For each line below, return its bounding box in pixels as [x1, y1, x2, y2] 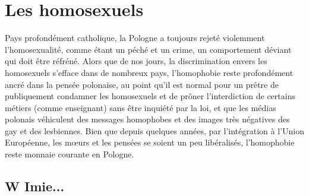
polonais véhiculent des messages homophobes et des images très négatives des [5, 113, 290, 125]
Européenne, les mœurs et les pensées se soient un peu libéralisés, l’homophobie [5, 136, 295, 148]
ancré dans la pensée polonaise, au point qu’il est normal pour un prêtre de [5, 78, 279, 90]
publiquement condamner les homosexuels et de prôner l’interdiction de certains [5, 90, 295, 102]
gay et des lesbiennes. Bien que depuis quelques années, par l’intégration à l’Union [5, 124, 304, 137]
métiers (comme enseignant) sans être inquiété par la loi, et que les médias [5, 101, 276, 113]
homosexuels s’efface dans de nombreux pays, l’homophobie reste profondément [5, 66, 294, 78]
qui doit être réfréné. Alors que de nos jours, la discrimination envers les [5, 55, 267, 67]
